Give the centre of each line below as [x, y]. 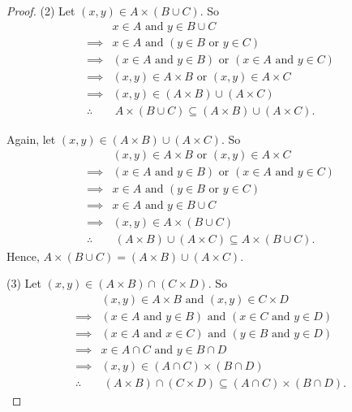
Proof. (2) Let [41, 11]
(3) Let [24, 283]
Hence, [23, 256]
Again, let [31, 139]
